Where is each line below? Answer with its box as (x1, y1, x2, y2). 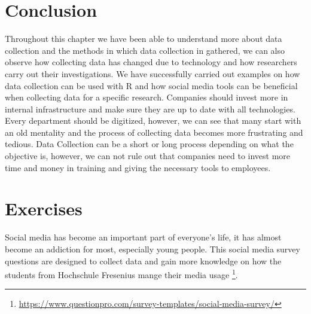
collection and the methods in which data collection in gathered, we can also (5, 44, 285, 56)
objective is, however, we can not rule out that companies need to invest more (5, 150, 291, 162)
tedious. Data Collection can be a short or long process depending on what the (5, 138, 294, 150)
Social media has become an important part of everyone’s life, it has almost (5, 231, 282, 243)
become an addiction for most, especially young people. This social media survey (5, 242, 300, 255)
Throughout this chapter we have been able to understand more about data (5, 32, 282, 45)
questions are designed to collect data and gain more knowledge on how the (5, 254, 282, 267)
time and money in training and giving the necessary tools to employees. (5, 161, 271, 173)
